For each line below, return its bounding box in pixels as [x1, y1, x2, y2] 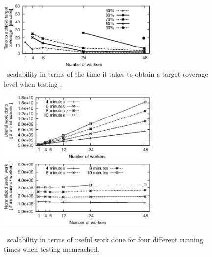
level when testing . [4, 78, 62, 89]
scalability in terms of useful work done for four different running [7, 234, 203, 244]
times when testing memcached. [4, 244, 100, 254]
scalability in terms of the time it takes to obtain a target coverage [7, 69, 208, 79]
